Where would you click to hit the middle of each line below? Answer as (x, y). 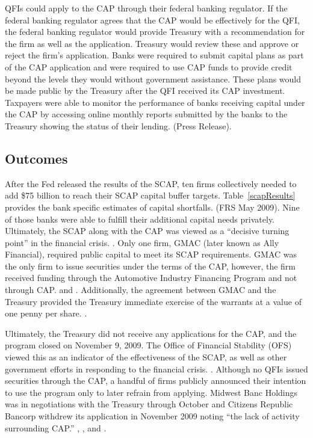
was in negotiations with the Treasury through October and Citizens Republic (149, 404)
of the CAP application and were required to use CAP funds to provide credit (149, 66)
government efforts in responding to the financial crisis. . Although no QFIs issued (156, 369)
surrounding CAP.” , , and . (56, 427)
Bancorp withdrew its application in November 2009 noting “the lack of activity (152, 416)
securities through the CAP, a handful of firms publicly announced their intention (156, 381)
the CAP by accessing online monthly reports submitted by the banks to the (146, 114)
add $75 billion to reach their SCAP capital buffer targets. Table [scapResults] (150, 195)
